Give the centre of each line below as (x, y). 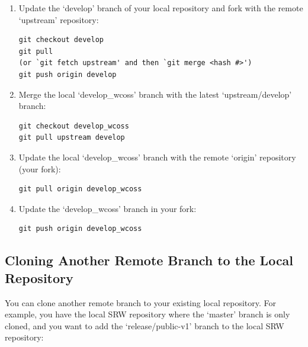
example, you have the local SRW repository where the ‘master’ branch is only (147, 314)
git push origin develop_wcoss (80, 229)
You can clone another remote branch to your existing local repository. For (140, 302)
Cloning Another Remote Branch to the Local (149, 260)
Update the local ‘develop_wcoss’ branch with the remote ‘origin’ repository (157, 157)
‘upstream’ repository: (59, 19)
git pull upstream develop (72, 138)
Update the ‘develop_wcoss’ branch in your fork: (108, 208)
